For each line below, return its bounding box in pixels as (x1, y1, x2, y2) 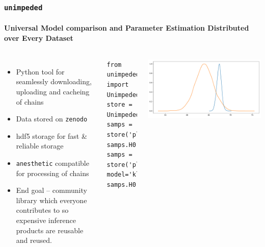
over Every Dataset (4, 32, 73, 43)
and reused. (16, 235, 52, 245)
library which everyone (16, 194, 87, 205)
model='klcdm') (107, 171, 158, 179)
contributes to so (16, 205, 69, 215)
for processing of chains (16, 167, 89, 178)
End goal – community (16, 185, 87, 195)
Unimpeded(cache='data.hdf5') (107, 111, 209, 118)
